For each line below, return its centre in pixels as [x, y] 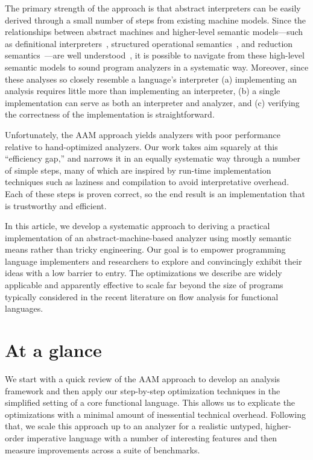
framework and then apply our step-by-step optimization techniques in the [143, 390]
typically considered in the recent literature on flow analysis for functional [142, 296]
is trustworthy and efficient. [56, 205]
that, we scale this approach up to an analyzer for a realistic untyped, [134, 426]
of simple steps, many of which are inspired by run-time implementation [138, 170]
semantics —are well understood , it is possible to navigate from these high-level [155, 55]
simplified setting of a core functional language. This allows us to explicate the [150, 402]
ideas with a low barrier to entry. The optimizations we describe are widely [144, 273]
